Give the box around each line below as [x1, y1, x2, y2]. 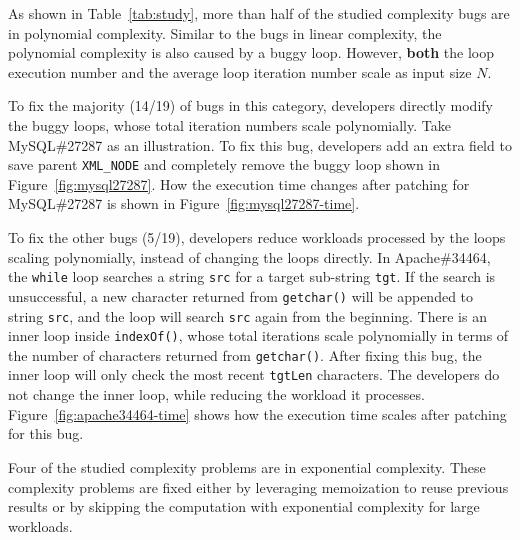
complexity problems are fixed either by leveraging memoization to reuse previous [8, 476, 509, 497]
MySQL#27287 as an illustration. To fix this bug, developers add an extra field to [8, 134, 512, 155]
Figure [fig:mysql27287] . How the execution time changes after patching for [8, 173, 470, 194]
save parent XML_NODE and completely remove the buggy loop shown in [8, 154, 441, 175]
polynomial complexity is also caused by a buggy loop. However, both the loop [8, 42, 494, 63]
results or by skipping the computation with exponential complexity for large [8, 496, 480, 517]
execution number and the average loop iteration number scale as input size [8, 61, 472, 82]
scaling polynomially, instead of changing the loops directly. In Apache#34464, [8, 246, 491, 267]
